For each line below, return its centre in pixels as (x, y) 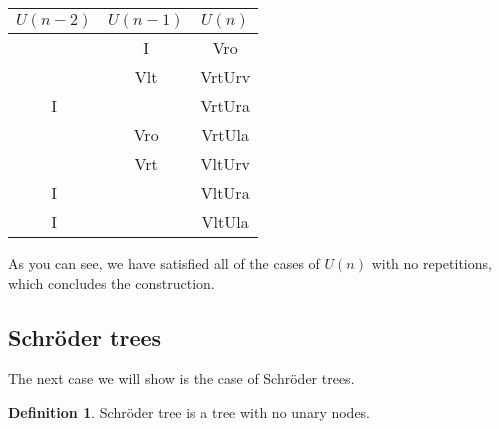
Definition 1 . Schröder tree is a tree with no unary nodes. (189, 411)
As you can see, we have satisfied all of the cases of (164, 263)
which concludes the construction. (111, 282)
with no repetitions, (431, 263)
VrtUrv (225, 76)
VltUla (225, 221)
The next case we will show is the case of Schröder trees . (181, 378)
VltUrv (225, 163)
